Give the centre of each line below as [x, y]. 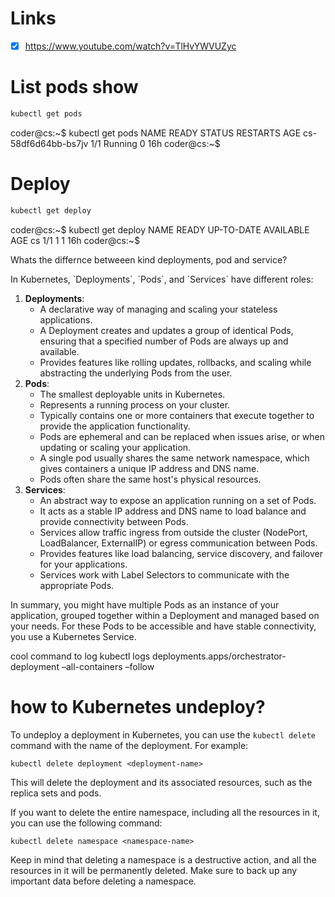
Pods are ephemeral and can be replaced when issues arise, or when [182, 436]
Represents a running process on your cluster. [135, 404]
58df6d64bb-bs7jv [49, 143]
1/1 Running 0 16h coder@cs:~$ [155, 143]
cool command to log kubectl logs [80, 656]
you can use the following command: [86, 823]
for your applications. [83, 564]
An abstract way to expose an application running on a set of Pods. [178, 500]
